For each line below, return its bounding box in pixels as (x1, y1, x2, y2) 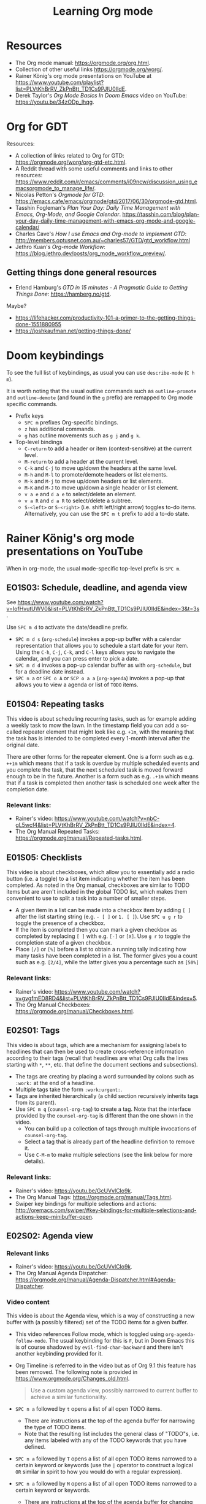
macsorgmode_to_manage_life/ (15, 184, 94, 191)
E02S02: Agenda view (6, 1231, 94, 1241)
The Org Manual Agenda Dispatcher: (15, 1270, 109, 1277)
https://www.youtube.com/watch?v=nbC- (54, 815, 160, 823)
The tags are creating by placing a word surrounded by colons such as (15, 1073, 194, 1080)
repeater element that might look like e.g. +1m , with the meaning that (23, 728, 194, 735)
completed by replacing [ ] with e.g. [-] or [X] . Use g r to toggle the (15, 932, 191, 940)
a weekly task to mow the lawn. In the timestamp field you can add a (6, 722, 180, 729)
